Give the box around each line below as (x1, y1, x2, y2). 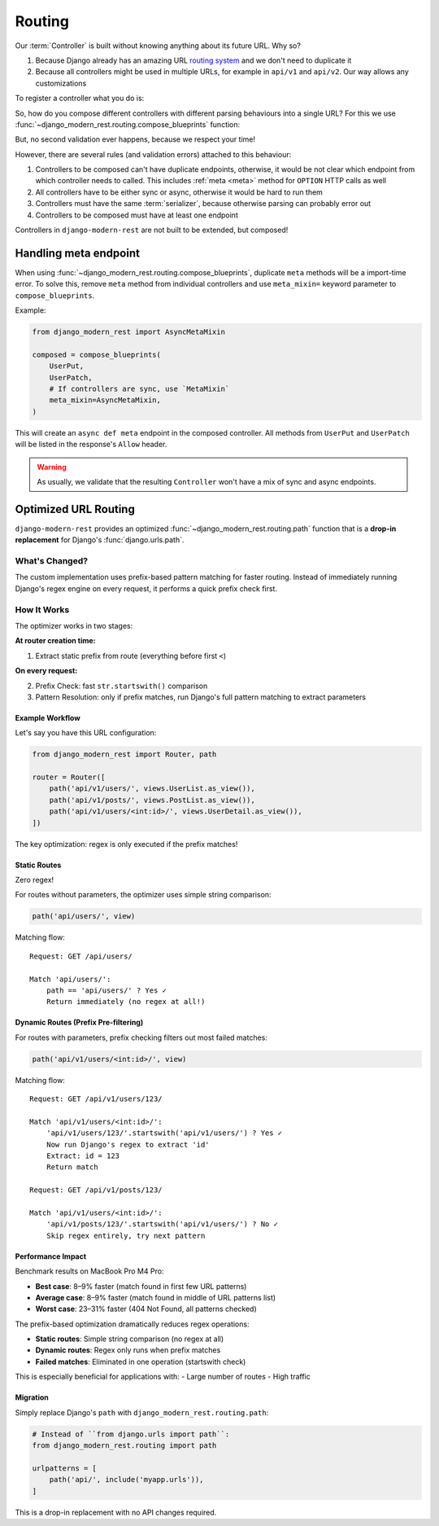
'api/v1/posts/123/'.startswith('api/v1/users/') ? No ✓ (46, 1220, 278, 1229)
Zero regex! (15, 875, 54, 884)
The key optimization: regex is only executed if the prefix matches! (15, 839, 238, 849)
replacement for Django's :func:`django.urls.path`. (15, 535, 185, 545)
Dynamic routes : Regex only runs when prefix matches (35, 1345, 221, 1355)
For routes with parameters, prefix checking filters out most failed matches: (15, 1033, 268, 1042)
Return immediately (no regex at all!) (46, 998, 206, 1006)
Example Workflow (15, 713, 80, 722)
